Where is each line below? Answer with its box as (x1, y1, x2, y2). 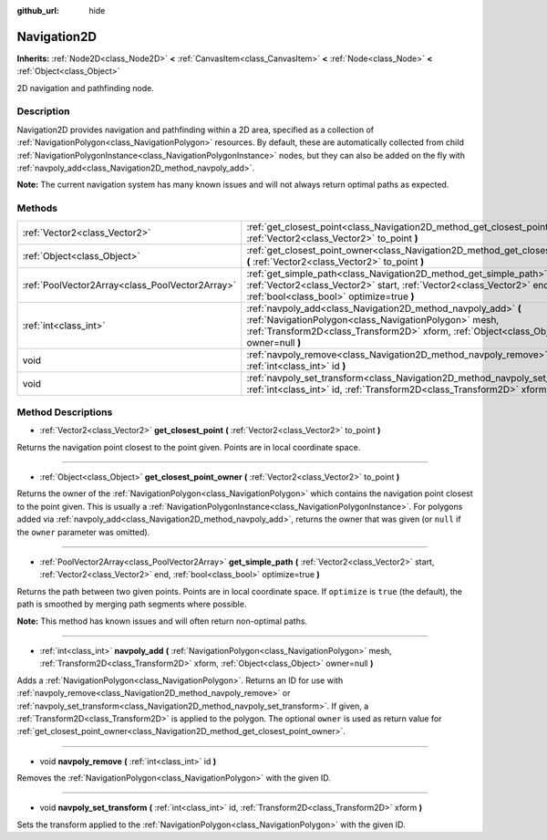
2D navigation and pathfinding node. (16, 82, 154, 93)
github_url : (16, 5, 59, 16)
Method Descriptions (16, 406, 113, 419)
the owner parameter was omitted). (16, 526, 150, 537)
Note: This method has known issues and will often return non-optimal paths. (16, 616, 308, 627)
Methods (16, 202, 58, 214)
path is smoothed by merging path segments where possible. (16, 598, 247, 610)
